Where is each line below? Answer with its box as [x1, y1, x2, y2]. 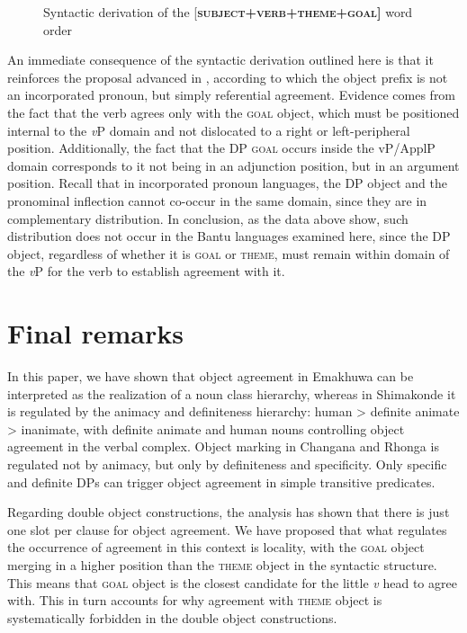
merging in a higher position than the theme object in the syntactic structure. [7, 555, 437, 574]
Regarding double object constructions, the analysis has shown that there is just [7, 503, 450, 522]
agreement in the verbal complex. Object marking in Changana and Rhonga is [7, 437, 439, 456]
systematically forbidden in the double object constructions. [7, 608, 337, 627]
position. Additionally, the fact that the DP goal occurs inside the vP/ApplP [7, 138, 436, 157]
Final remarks [7, 315, 184, 352]
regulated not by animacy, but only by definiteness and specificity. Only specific [7, 455, 447, 473]
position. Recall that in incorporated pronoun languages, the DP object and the [7, 174, 447, 192]
